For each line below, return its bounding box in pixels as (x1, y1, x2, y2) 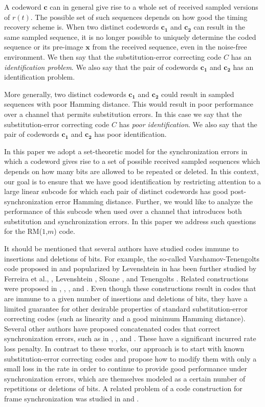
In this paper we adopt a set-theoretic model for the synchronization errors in (4, 146, 248, 156)
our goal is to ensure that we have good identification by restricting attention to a (4, 176, 261, 186)
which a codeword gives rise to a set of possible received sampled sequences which (4, 156, 260, 166)
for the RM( (4, 226, 42, 236)
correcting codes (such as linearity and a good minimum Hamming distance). (4, 313, 246, 324)
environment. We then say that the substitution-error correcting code (4, 51, 222, 62)
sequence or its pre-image (4, 41, 83, 52)
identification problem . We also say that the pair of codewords (4, 61, 198, 72)
